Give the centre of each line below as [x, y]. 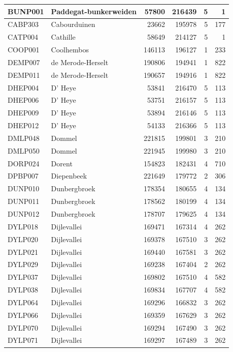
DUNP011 [24, 201]
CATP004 [23, 37]
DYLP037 [23, 277]
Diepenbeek [69, 176]
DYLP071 [23, 340]
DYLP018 [23, 226]
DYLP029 [23, 264]
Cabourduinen [73, 24]
